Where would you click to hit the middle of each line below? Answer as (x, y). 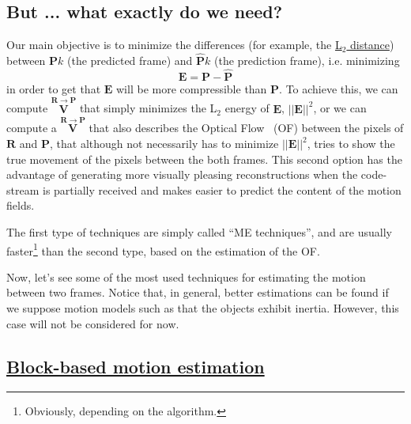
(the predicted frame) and (130, 61)
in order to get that (54, 88)
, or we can (340, 108)
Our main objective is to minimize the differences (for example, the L (174, 45)
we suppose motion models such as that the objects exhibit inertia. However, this (203, 308)
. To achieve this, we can (339, 88)
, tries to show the (351, 144)
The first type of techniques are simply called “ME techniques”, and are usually (199, 232)
